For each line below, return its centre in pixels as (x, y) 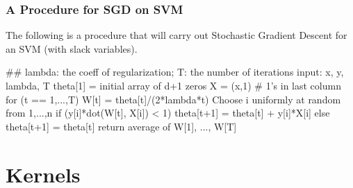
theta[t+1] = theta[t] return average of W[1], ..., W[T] (121, 126)
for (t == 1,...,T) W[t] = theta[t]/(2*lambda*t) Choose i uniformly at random (173, 99)
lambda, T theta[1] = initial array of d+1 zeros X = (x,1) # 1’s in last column (173, 85)
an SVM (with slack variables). (72, 48)
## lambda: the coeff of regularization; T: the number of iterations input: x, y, (175, 72)
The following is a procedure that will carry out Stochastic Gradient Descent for (176, 35)
